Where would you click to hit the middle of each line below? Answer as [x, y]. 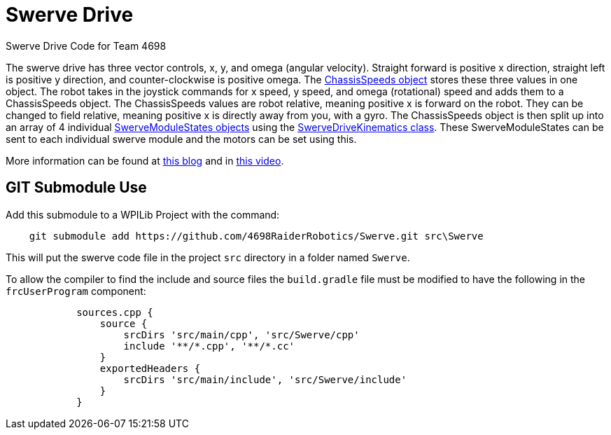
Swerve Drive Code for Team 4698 [86, 46]
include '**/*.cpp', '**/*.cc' [209, 346]
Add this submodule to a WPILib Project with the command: [143, 214]
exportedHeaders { [150, 368]
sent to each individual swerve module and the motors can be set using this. [181, 139]
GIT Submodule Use [76, 188]
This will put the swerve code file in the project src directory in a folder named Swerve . [208, 257]
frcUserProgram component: [76, 291]
